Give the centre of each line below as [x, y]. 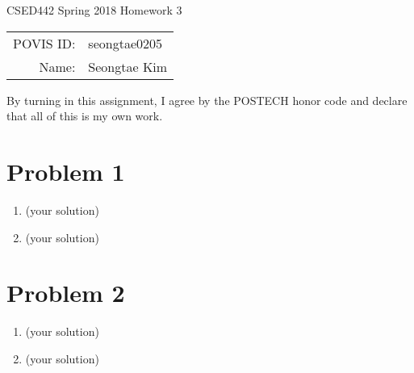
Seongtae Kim [128, 66]
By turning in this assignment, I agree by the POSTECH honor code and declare [207, 100]
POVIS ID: [44, 43]
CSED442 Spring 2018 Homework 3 [94, 10]
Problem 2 [66, 293]
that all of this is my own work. [85, 116]
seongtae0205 [125, 43]
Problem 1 [66, 171]
